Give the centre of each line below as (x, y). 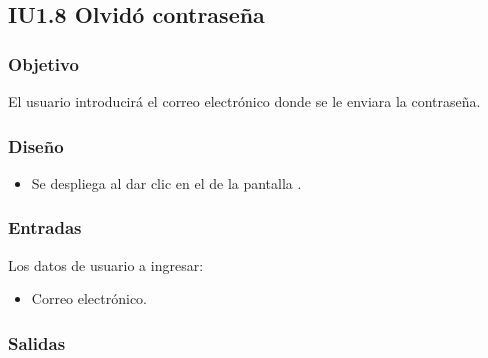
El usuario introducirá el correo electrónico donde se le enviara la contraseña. (244, 101)
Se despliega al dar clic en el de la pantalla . (166, 182)
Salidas (37, 342)
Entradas (45, 227)
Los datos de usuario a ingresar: (106, 264)
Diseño (36, 145)
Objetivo (43, 63)
